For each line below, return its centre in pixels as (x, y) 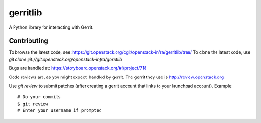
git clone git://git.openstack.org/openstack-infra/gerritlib (66, 59)
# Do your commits (39, 97)
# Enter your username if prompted (60, 111)
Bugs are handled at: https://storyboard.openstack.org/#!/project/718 (78, 68)
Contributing (29, 41)
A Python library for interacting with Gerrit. (51, 27)
